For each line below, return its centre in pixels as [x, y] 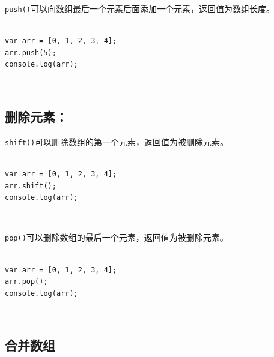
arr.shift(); [31, 186]
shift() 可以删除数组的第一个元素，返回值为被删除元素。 [117, 141]
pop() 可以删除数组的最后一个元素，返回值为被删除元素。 [117, 237]
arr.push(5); [31, 52]
